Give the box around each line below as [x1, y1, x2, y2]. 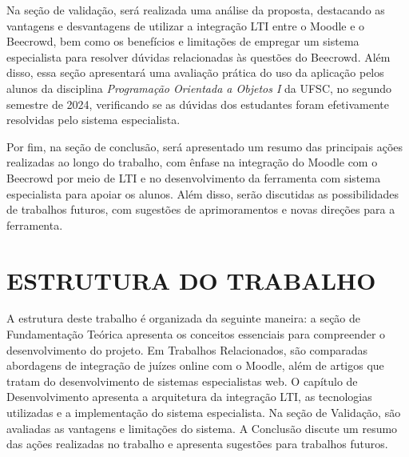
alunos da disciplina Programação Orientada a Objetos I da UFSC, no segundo [6, 79, 392, 96]
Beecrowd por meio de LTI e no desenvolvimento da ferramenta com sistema [6, 169, 381, 186]
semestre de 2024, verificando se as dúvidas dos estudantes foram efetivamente [6, 95, 389, 112]
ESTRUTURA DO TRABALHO [6, 263, 376, 296]
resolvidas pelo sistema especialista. [6, 111, 181, 128]
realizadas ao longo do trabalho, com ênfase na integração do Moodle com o [6, 154, 378, 170]
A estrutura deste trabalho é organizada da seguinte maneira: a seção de [6, 310, 361, 327]
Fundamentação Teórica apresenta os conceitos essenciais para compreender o [6, 326, 386, 343]
